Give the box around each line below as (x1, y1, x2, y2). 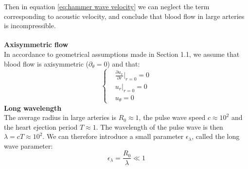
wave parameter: (4, 140, 53, 151)
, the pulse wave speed (139, 112, 206, 122)
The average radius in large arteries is (4, 112, 117, 122)
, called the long (192, 131, 240, 141)
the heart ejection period (4, 121, 78, 132)
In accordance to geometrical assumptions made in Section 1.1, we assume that (4, 49, 240, 59)
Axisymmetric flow (4, 39, 69, 50)
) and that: (107, 58, 140, 68)
